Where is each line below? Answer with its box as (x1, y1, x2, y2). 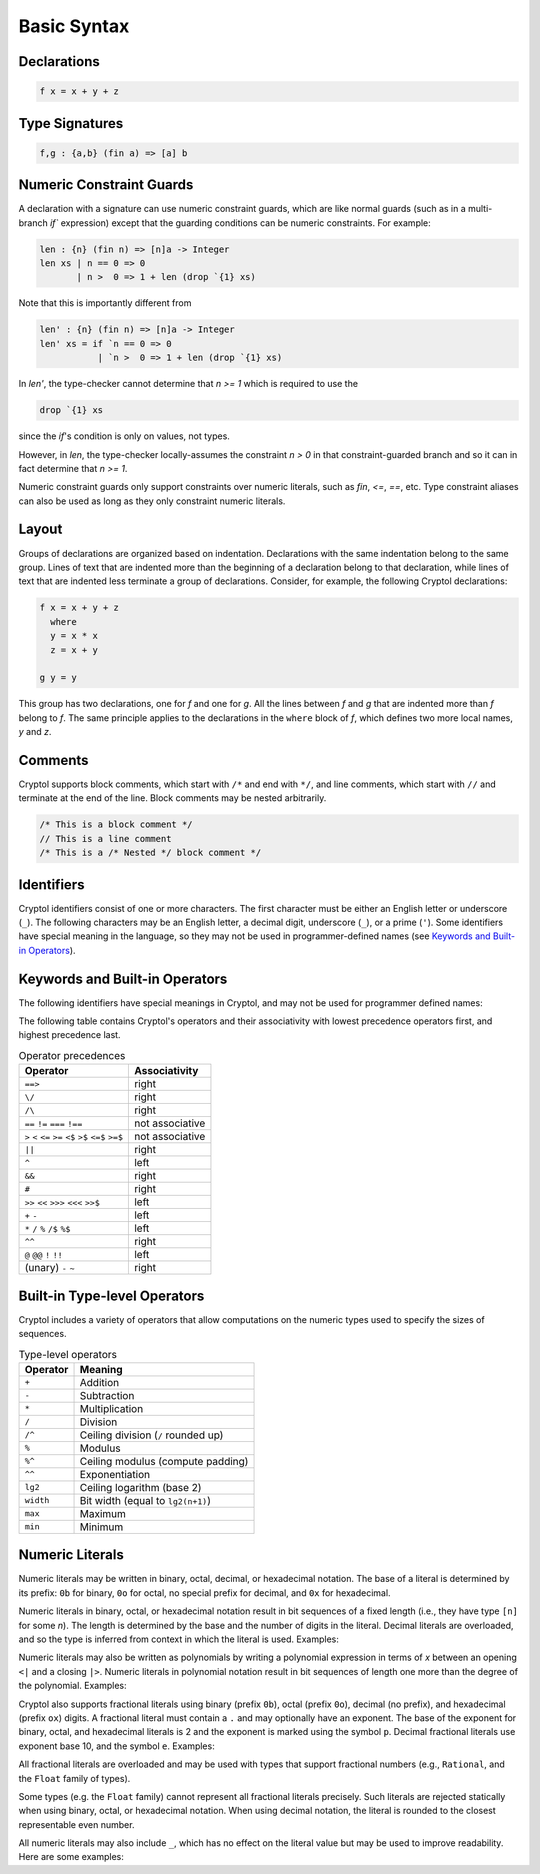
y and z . (18, 726, 52, 738)
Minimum (79, 1520, 124, 1534)
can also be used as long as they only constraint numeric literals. (18, 495, 286, 507)
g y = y (39, 672, 77, 684)
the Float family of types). (18, 1772, 131, 1784)
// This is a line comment (39, 833, 172, 844)
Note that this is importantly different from (18, 297, 192, 309)
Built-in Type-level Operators (18, 1287, 205, 1304)
